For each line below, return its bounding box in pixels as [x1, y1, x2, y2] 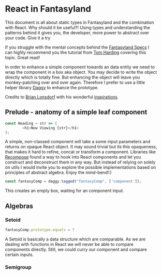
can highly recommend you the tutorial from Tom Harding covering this [5, 49, 147, 55]
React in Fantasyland [5, 3, 91, 15]
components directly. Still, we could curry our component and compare [5, 246, 147, 252]
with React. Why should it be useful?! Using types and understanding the [5, 24, 150, 30]
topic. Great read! [5, 54, 40, 60]
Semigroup [5, 263, 31, 270]
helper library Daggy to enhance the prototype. [5, 84, 99, 90]
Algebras [5, 202, 33, 210]
